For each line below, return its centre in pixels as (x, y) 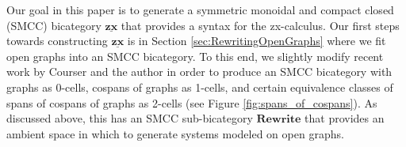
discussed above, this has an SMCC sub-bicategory (130, 118)
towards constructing (57, 41)
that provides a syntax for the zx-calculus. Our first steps (260, 25)
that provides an (345, 118)
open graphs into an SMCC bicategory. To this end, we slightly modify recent (195, 56)
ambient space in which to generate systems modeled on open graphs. (175, 133)
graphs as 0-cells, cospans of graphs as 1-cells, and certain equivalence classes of (200, 87)
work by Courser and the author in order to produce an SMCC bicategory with (199, 72)
